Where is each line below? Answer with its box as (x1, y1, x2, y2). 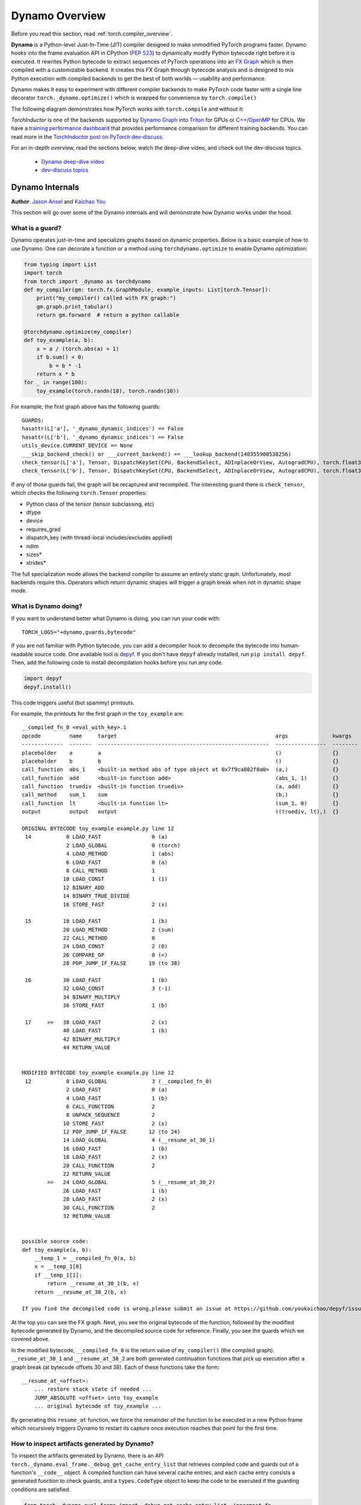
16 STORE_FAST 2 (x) (63, 901, 168, 908)
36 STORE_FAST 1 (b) (63, 1002, 168, 1009)
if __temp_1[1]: (34, 1271, 82, 1279)
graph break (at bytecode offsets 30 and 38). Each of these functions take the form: (11, 1364, 220, 1371)
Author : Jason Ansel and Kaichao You (11, 197, 106, 205)
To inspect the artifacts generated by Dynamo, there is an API (11, 1452, 164, 1459)
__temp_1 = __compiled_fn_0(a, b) (34, 1255, 137, 1261)
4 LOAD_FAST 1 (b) (66, 1094, 168, 1102)
